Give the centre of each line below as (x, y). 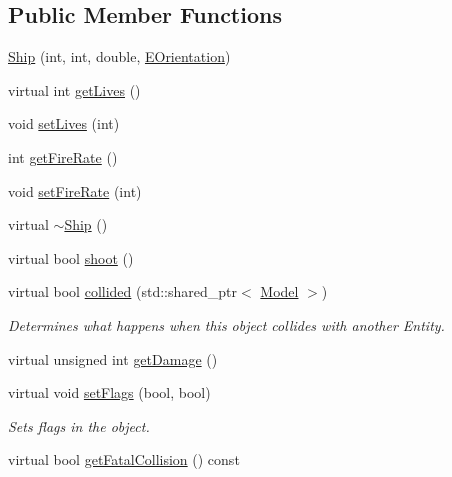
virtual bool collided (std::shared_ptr (123, 291)
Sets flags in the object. (79, 425)
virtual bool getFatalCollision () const (124, 459)
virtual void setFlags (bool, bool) (109, 392)
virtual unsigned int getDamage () (113, 358)
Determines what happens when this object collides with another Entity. (226, 324)
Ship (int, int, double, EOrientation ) (119, 56)
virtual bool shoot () (71, 257)
